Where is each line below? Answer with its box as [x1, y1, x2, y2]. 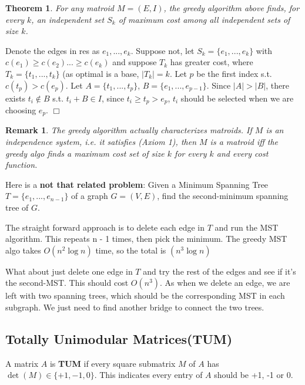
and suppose [112, 56, 157, 68]
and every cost [216, 147, 269, 159]
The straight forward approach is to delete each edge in [5, 221, 205, 233]
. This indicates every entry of [94, 369, 203, 381]
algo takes [5, 244, 41, 256]
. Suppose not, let [130, 44, 195, 56]
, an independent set [31, 13, 105, 25]
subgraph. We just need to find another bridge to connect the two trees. [5, 301, 264, 313]
